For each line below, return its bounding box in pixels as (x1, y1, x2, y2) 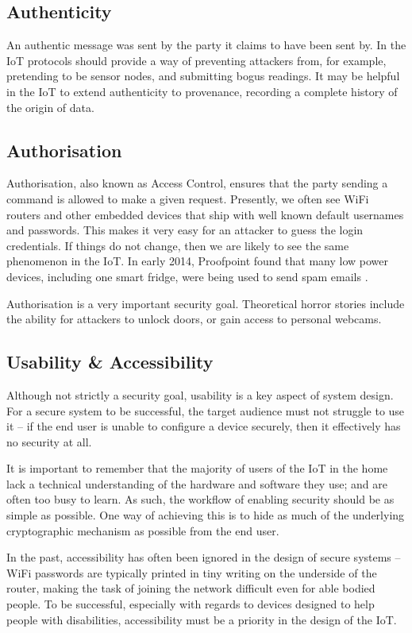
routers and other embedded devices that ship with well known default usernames (6, 206, 404, 222)
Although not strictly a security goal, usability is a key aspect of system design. (6, 386, 394, 403)
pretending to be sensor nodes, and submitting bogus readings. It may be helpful (6, 68, 400, 84)
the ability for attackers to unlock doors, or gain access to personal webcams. (6, 311, 382, 327)
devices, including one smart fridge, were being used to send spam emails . (6, 268, 368, 284)
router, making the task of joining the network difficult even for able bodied (6, 580, 375, 596)
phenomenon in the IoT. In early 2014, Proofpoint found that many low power (6, 253, 389, 269)
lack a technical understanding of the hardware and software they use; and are (6, 475, 387, 492)
